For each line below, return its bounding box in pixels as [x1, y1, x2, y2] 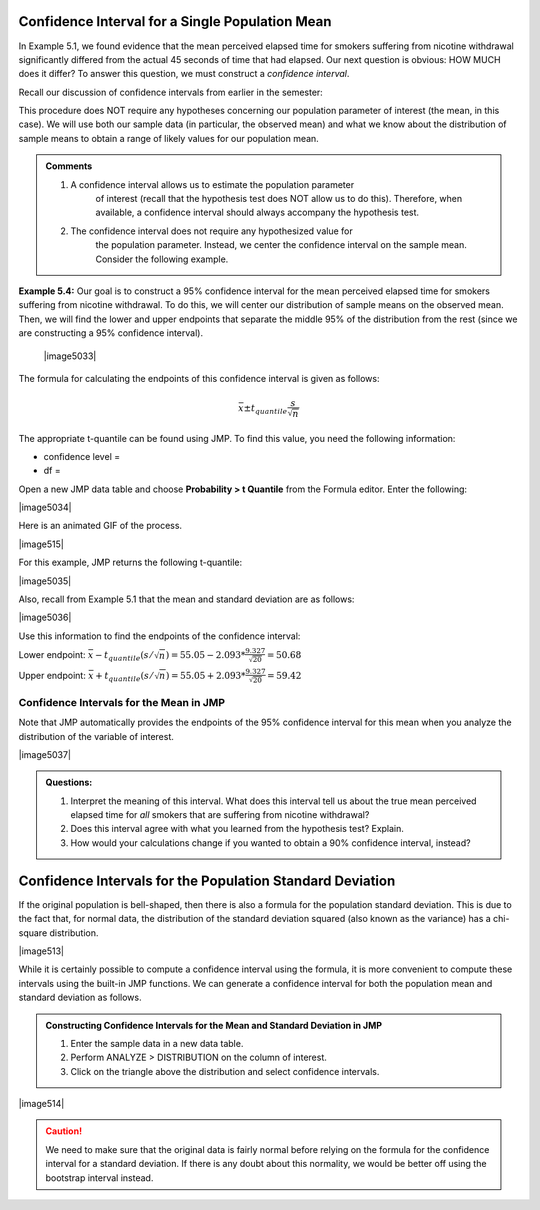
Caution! [45, 1125, 83, 1137]
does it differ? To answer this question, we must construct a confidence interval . [18, 68, 350, 80]
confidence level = [43, 450, 120, 462]
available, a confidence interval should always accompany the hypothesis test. [95, 206, 420, 219]
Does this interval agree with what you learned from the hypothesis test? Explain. [70, 823, 405, 835]
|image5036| [18, 611, 72, 624]
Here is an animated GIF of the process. [18, 520, 183, 532]
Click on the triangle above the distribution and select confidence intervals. [70, 1065, 380, 1077]
